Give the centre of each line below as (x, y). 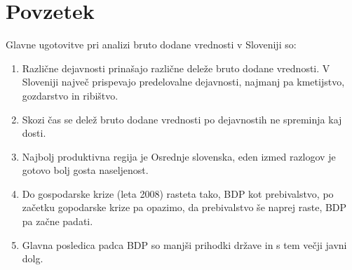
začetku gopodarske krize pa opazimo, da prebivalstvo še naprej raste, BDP (184, 207)
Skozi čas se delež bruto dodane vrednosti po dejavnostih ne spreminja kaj (182, 119)
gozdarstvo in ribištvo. (70, 95)
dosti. (34, 133)
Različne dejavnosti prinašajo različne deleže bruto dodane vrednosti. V (176, 68)
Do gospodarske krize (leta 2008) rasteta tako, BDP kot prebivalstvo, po (178, 193)
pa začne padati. (57, 221)
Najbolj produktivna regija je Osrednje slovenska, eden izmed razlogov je (179, 156)
